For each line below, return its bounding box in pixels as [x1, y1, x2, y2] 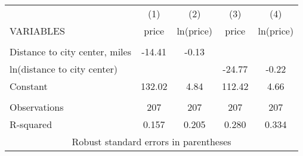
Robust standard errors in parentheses [72, 135, 231, 148]
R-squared [10, 117, 52, 131]
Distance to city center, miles [10, 45, 131, 58]
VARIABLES [10, 24, 65, 38]
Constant [10, 79, 48, 93]
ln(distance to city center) [10, 62, 118, 76]
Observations [10, 100, 64, 114]
